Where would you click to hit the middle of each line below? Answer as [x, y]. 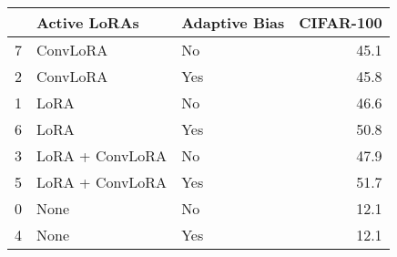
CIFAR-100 [341, 22]
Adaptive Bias [233, 22]
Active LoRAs [88, 22]
